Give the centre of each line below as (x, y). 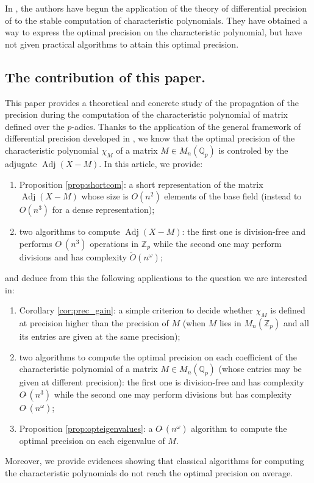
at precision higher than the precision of (94, 322)
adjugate (21, 163)
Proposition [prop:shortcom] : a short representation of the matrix (141, 184)
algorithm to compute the (239, 428)
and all (296, 322)
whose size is (105, 196)
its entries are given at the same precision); (100, 336)
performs (36, 243)
